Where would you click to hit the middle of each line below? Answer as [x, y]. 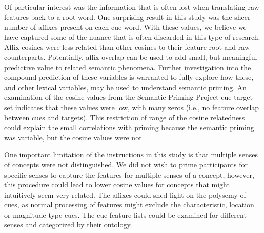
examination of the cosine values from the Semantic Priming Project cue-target [128, 97]
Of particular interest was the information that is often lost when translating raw [132, 7]
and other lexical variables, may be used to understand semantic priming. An [125, 87]
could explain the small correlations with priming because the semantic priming [129, 127]
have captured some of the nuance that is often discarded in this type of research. [132, 37]
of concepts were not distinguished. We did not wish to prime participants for [126, 164]
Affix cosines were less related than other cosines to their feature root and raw [127, 47]
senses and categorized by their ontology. [68, 225]
